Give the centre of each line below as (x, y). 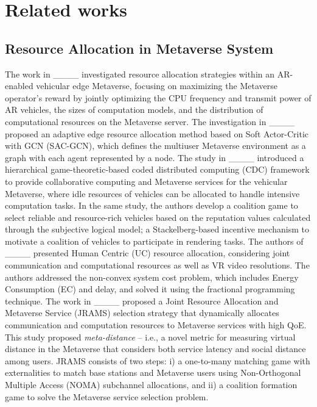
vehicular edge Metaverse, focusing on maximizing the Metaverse (157, 86)
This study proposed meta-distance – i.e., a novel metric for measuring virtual (150, 337)
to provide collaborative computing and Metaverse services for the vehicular (146, 181)
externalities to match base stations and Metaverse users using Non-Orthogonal (153, 373)
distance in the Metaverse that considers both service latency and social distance (155, 349)
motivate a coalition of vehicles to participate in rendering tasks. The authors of (154, 241)
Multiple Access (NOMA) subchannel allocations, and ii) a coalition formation (151, 385)
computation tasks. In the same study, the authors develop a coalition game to (152, 205)
